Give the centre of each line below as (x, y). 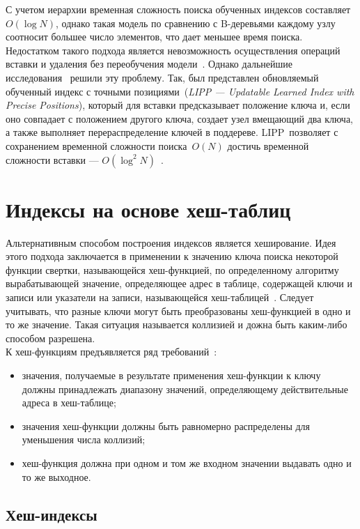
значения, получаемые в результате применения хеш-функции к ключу (171, 375)
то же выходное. (56, 476)
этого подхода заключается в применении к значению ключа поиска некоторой (172, 256)
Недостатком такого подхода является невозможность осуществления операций (173, 50)
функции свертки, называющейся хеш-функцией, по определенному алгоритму (172, 269)
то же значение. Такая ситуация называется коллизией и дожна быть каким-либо (177, 324)
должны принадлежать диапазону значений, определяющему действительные (185, 389)
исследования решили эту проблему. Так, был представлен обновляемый (162, 77)
